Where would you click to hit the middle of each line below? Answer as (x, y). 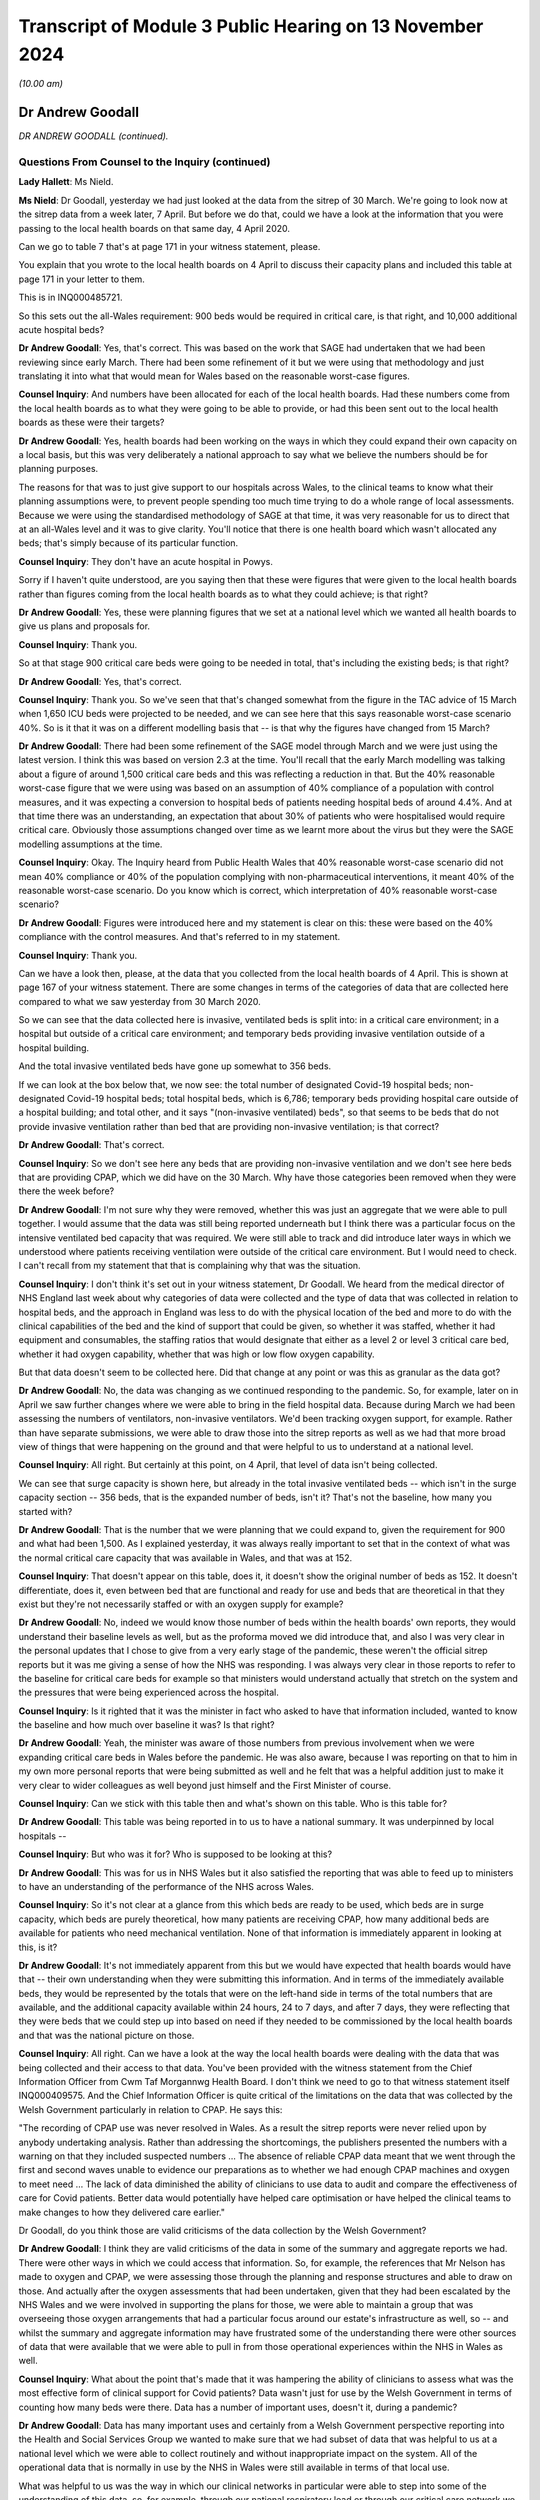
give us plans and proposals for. (84, 626)
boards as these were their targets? (91, 422)
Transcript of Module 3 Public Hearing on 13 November (251, 26)
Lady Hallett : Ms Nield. (66, 182)
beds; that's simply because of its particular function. (128, 543)
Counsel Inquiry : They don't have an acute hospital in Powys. (146, 561)
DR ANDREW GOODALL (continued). (93, 136)
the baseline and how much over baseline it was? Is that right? (146, 1725)
